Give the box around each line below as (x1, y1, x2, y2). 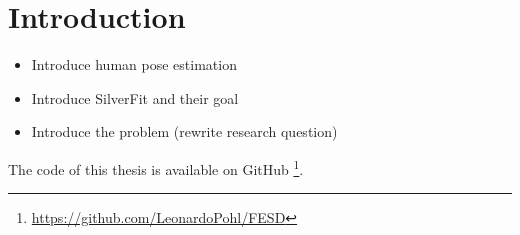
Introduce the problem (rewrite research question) (31, 121, 338, 142)
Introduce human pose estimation (31, 54, 237, 75)
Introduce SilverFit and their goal (31, 87, 239, 108)
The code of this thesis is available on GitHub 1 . (8, 155, 304, 179)
